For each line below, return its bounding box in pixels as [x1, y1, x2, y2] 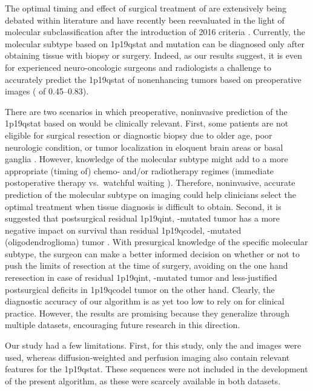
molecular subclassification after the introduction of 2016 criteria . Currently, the [5, 25, 306, 38]
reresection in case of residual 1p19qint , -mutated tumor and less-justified [5, 271, 277, 284]
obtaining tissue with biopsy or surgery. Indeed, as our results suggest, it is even [5, 49, 302, 62]
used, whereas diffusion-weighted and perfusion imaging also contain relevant [5, 350, 290, 363]
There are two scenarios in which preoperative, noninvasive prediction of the [5, 105, 288, 117]
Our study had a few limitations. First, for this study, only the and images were [5, 339, 301, 352]
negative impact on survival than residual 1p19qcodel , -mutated [5, 223, 242, 236]
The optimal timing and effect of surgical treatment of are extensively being [5, 2, 286, 14]
